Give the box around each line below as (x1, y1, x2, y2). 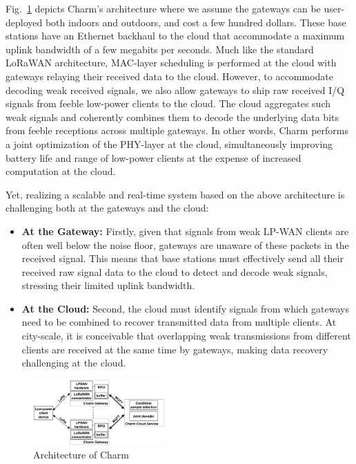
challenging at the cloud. (21, 355, 126, 370)
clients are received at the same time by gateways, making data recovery (21, 342, 328, 356)
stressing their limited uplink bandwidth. (21, 278, 195, 293)
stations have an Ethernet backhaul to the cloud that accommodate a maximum (6, 28, 345, 43)
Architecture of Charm (33, 447, 129, 462)
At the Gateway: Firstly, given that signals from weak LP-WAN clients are (21, 223, 349, 238)
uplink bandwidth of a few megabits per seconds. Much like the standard (6, 41, 314, 56)
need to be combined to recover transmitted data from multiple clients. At (21, 315, 337, 329)
